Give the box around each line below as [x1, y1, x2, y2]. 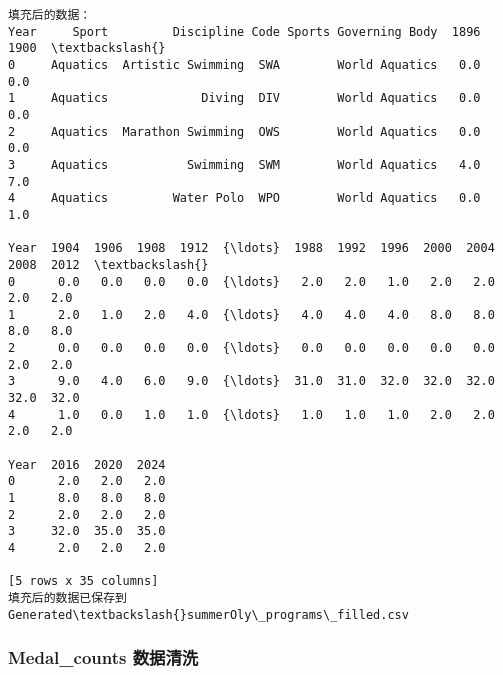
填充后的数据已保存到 [8, 590, 127, 605]
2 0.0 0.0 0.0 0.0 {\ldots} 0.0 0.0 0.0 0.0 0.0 [8, 341, 495, 356]
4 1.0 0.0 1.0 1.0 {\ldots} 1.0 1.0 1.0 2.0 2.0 [8, 407, 495, 422]
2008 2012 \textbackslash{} [8, 257, 209, 272]
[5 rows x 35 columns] [8, 574, 159, 589]
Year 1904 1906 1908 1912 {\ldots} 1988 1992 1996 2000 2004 [8, 241, 495, 256]
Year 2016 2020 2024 [8, 457, 166, 472]
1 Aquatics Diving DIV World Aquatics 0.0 [8, 91, 481, 106]
